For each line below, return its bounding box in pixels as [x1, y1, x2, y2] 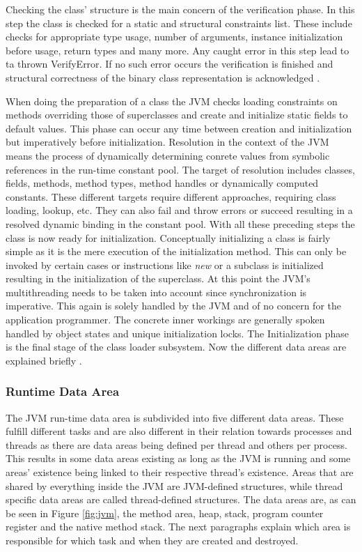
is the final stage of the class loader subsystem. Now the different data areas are [6, 339, 347, 354]
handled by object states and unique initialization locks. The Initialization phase [6, 325, 349, 340]
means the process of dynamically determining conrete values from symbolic [6, 148, 330, 162]
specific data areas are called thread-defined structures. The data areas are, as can [6, 492, 356, 507]
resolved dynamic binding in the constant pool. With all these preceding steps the [6, 216, 355, 231]
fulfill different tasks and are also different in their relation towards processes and [6, 424, 352, 438]
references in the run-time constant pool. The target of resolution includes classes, [6, 162, 355, 176]
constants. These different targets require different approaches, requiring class [6, 189, 336, 204]
